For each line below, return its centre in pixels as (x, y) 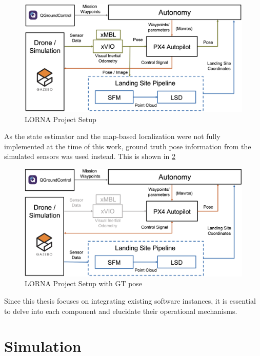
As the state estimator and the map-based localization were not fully (112, 136)
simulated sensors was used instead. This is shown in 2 (90, 156)
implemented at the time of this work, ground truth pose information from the (128, 146)
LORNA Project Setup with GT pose (84, 283)
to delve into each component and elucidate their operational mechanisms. (121, 311)
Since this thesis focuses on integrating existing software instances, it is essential (130, 301)
